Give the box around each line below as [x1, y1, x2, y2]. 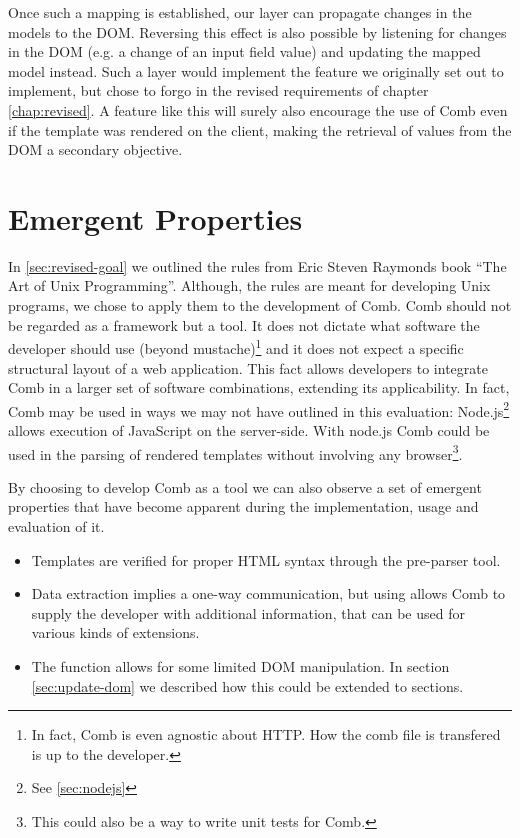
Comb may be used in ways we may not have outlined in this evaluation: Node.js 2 [8, 397, 510, 421]
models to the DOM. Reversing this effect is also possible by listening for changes [8, 21, 507, 42]
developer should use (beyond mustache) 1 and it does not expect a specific [8, 335, 464, 358]
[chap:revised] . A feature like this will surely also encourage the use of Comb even [8, 99, 508, 120]
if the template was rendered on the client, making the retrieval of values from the [8, 119, 512, 140]
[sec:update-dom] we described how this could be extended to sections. [31, 675, 464, 696]
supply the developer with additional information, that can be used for [31, 602, 465, 623]
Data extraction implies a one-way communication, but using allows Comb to [31, 583, 506, 604]
